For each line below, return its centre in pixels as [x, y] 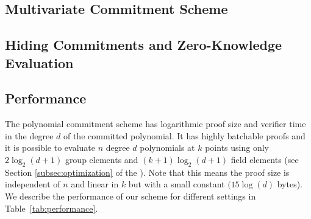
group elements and [102, 159]
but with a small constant [177, 184]
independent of [33, 184]
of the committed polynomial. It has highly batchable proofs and [184, 135]
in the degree [29, 135]
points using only [237, 148]
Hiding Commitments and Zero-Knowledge [144, 45]
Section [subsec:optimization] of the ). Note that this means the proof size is [147, 172]
